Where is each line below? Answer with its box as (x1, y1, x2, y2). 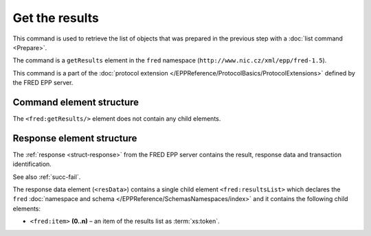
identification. (12, 160, 52, 168)
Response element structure (12, 132, 137, 144)
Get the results (12, 10, 99, 25)
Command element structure (12, 96, 139, 108)
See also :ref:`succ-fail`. (12, 172, 81, 181)
